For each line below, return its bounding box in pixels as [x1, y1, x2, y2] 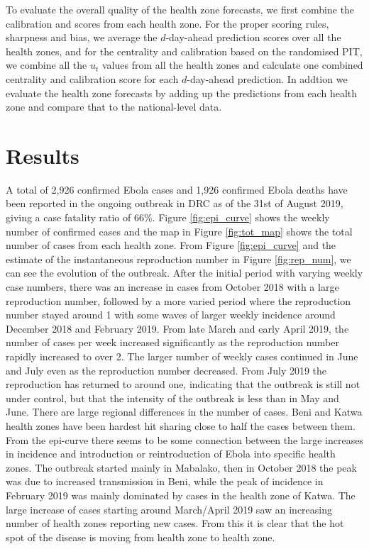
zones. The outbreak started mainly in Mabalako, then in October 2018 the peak [6, 460, 357, 475]
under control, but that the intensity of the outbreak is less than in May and [6, 390, 339, 405]
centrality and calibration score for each [6, 71, 179, 86]
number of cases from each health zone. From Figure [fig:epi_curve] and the [6, 238, 336, 253]
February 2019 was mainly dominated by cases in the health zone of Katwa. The [6, 487, 356, 502]
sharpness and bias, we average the [6, 30, 158, 45]
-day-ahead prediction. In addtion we [187, 71, 348, 86]
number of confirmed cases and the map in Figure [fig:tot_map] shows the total [6, 223, 353, 238]
